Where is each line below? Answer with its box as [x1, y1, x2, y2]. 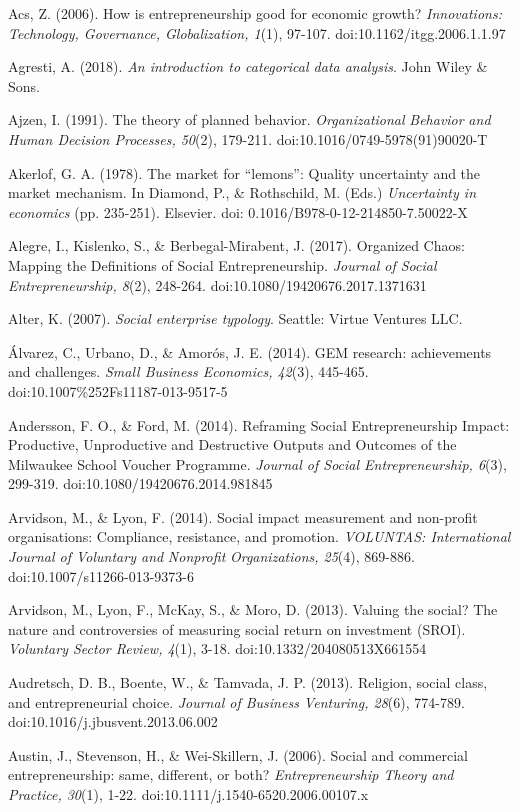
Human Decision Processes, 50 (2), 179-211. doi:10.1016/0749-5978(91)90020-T [8, 128, 488, 149]
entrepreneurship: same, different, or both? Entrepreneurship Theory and [8, 764, 454, 785]
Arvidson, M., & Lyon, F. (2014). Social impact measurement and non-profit [8, 506, 478, 527]
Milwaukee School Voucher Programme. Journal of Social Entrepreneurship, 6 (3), [8, 453, 507, 474]
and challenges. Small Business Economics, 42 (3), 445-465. [8, 361, 369, 382]
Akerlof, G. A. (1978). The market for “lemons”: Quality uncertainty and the [8, 162, 481, 183]
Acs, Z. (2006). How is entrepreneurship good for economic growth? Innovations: [8, 3, 502, 23]
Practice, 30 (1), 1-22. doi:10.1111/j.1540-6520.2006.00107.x [8, 784, 369, 804]
